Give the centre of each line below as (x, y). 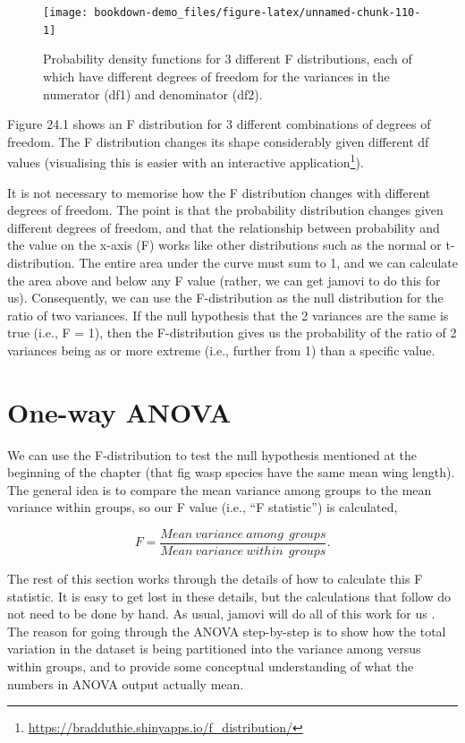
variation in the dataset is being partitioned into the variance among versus (214, 649)
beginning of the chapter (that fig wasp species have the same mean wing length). (231, 472)
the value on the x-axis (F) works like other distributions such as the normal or (224, 245)
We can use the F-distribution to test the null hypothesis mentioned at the (212, 454)
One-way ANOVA (119, 411)
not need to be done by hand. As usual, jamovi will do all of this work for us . (221, 614)
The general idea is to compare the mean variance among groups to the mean (220, 489)
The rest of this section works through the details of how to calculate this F (215, 579)
